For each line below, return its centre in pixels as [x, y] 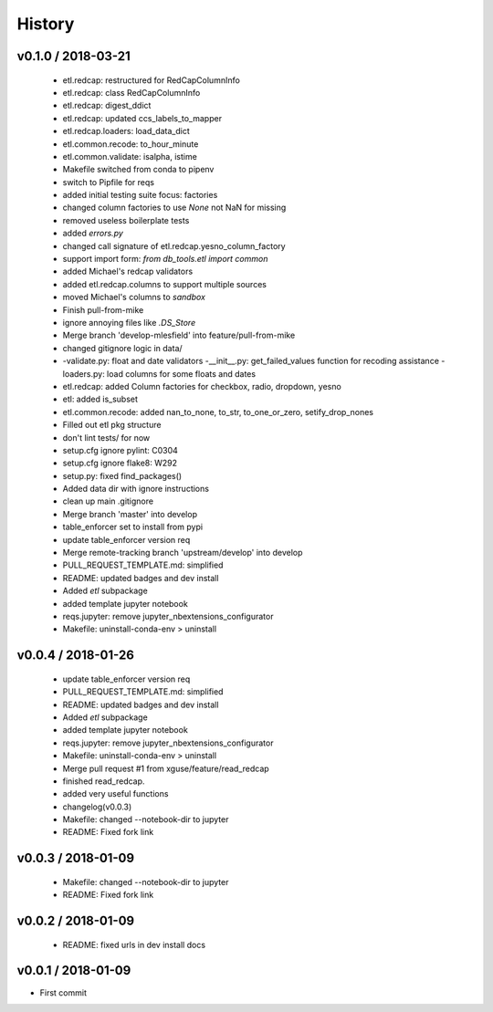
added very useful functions [115, 794]
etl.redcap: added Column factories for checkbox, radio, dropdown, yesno [202, 386]
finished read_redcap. [104, 781]
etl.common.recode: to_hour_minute [131, 144]
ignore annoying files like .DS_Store [129, 322]
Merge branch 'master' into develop [130, 514]
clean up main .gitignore [108, 501]
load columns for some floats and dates [181, 373]
